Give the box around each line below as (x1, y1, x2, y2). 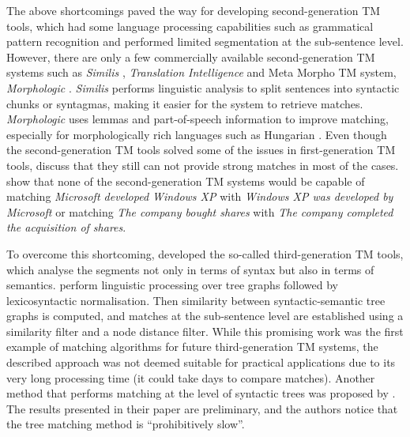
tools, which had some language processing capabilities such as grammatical (6, 17, 374, 34)
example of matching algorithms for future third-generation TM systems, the (6, 338, 378, 355)
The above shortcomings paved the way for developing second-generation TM (6, 2, 381, 18)
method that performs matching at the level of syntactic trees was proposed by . (6, 385, 396, 401)
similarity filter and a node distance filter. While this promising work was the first (6, 322, 404, 339)
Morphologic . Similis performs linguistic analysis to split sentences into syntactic (6, 79, 400, 96)
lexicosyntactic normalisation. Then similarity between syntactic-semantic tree (6, 292, 386, 308)
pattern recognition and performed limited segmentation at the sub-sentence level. (6, 33, 404, 50)
